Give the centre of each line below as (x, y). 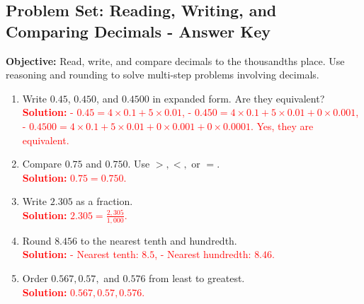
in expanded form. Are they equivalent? (239, 98)
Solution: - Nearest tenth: (80, 254)
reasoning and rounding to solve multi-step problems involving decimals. (163, 75)
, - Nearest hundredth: (203, 254)
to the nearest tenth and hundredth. (159, 240)
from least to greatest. (197, 277)
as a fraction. (104, 201)
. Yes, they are (282, 125)
